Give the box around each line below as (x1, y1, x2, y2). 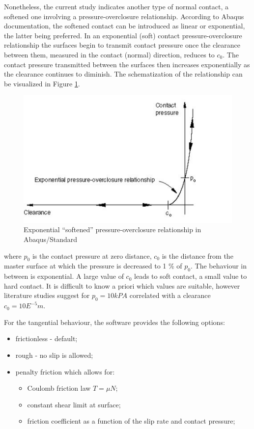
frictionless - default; (15, 333, 78, 344)
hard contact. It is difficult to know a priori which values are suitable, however (4, 280, 240, 291)
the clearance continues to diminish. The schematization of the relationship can (4, 69, 243, 79)
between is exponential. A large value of (4, 271, 124, 281)
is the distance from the (162, 250, 233, 261)
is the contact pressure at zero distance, (32, 250, 152, 261)
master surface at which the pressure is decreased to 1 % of (4, 261, 182, 271)
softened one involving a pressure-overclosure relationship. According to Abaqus (4, 11, 244, 21)
